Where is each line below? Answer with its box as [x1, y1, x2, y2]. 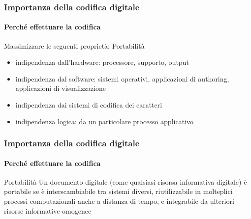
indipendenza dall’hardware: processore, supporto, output [15, 57, 189, 67]
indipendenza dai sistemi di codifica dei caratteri [15, 100, 162, 110]
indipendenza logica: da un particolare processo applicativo [15, 116, 193, 126]
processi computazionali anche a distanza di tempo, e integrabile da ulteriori [4, 196, 234, 206]
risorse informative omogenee [4, 205, 92, 216]
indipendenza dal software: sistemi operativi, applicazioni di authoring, [15, 73, 229, 83]
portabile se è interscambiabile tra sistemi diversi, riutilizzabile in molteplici [4, 186, 233, 196]
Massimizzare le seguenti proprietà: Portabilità [4, 40, 145, 51]
